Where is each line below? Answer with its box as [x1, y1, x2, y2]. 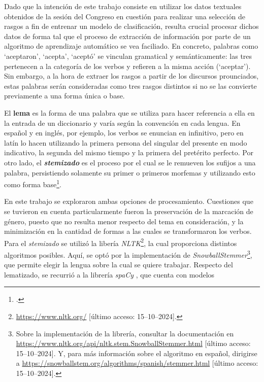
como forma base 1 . [4, 178, 61, 189]
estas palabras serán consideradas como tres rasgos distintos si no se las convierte [4, 80, 257, 91]
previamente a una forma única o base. [4, 90, 125, 101]
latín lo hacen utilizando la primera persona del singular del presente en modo [4, 137, 247, 148]
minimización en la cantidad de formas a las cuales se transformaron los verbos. [4, 226, 252, 236]
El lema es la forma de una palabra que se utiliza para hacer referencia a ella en [4, 107, 255, 118]
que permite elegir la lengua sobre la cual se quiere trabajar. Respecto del [4, 259, 233, 270]
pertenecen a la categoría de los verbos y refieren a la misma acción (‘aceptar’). [4, 60, 251, 71]
